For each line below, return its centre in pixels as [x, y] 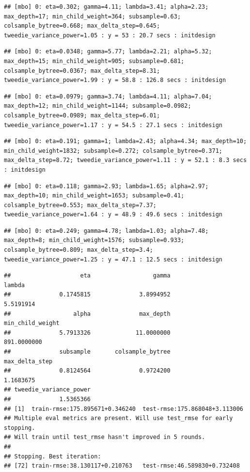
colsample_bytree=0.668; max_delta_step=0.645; [82, 26]
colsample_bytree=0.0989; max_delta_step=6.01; [82, 115]
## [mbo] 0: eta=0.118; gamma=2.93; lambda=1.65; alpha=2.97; [106, 186]
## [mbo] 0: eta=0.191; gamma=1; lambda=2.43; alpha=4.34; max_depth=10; [125, 141]
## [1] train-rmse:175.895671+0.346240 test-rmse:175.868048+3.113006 [124, 409]
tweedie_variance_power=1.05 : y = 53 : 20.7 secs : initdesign [110, 35]
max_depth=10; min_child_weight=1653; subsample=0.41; [94, 196]
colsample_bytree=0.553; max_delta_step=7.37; [80, 205]
